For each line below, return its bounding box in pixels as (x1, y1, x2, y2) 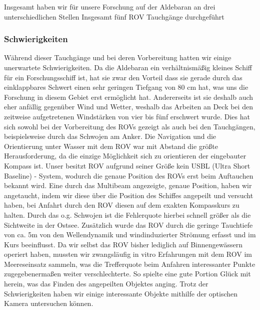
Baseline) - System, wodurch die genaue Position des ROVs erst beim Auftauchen (4, 170, 253, 181)
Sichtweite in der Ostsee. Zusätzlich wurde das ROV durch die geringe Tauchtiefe (4, 219, 253, 230)
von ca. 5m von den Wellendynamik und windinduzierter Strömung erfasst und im (4, 229, 256, 240)
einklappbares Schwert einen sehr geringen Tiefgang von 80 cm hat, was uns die (4, 82, 248, 92)
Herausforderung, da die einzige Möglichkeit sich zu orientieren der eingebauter (4, 150, 246, 161)
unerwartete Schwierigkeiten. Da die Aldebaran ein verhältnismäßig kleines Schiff (4, 62, 252, 72)
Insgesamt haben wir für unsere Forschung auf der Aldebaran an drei (4, 2, 215, 12)
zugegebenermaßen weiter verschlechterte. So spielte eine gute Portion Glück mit (4, 268, 251, 279)
